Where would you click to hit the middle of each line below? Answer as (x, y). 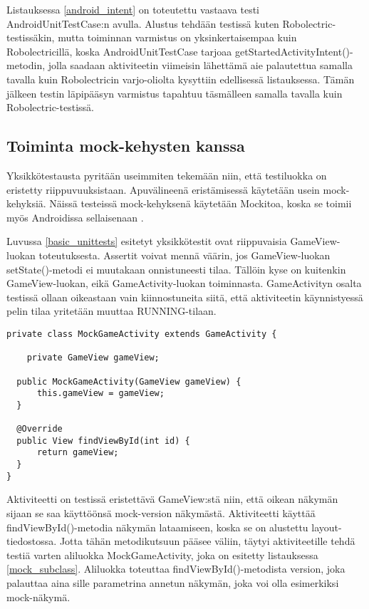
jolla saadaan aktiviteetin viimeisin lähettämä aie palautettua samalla (200, 65)
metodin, (26, 65)
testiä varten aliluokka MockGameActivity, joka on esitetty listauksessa (162, 555)
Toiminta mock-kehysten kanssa (126, 146)
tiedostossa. (32, 541)
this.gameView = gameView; (100, 394)
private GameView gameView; (93, 358)
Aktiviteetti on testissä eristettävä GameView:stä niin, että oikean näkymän (172, 499)
